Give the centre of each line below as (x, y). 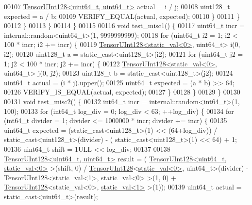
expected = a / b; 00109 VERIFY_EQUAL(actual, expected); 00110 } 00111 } (122, 16)
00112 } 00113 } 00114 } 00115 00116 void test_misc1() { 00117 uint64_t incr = (124, 25)
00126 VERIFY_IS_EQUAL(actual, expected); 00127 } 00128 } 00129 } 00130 (122, 92)
